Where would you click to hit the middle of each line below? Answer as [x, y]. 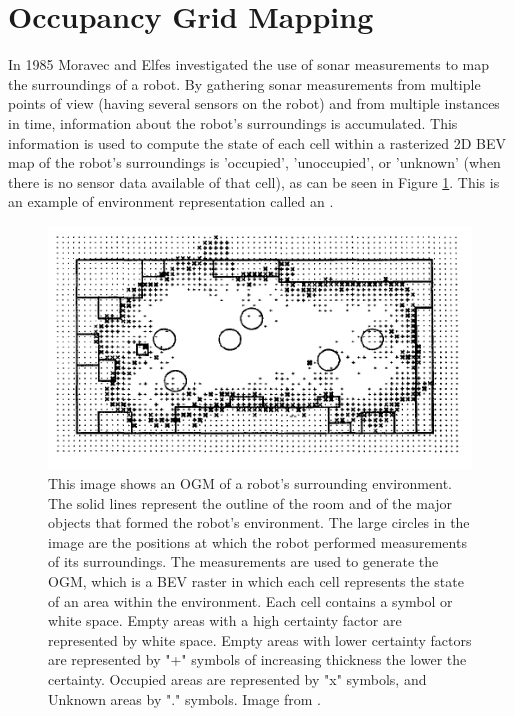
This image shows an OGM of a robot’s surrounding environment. [250, 482]
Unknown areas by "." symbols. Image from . [184, 698]
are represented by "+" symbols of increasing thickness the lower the [257, 659]
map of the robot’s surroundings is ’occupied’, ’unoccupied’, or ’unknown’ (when [254, 162]
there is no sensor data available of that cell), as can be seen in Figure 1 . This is [254, 181]
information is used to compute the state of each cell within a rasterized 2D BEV [257, 142]
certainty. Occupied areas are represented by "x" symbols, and [237, 678]
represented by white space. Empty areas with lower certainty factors [260, 639]
